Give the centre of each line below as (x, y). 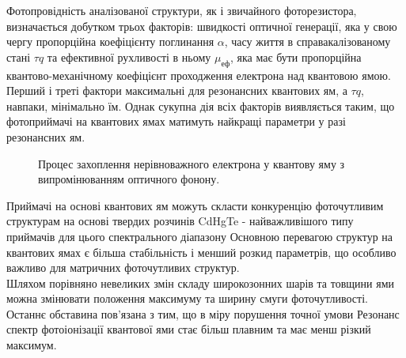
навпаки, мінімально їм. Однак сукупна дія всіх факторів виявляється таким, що (201, 106)
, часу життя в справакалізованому (307, 41)
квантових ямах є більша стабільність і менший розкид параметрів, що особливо (201, 252)
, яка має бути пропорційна (296, 57)
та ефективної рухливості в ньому (129, 57)
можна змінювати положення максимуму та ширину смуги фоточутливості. (187, 298)
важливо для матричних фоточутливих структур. (123, 268)
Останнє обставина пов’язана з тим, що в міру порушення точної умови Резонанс (203, 313)
